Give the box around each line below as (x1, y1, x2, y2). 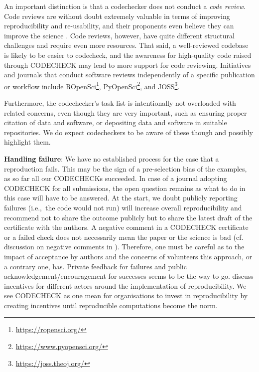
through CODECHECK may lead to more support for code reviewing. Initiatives (4, 59, 251, 70)
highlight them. (4, 137, 51, 147)
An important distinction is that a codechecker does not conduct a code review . (4, 1, 246, 11)
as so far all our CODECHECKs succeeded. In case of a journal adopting (4, 173, 227, 184)
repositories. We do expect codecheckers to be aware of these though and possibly (4, 127, 253, 137)
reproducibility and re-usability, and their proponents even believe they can (4, 20, 234, 31)
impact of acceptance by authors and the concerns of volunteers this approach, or (4, 251, 253, 261)
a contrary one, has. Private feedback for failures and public (4, 261, 187, 271)
